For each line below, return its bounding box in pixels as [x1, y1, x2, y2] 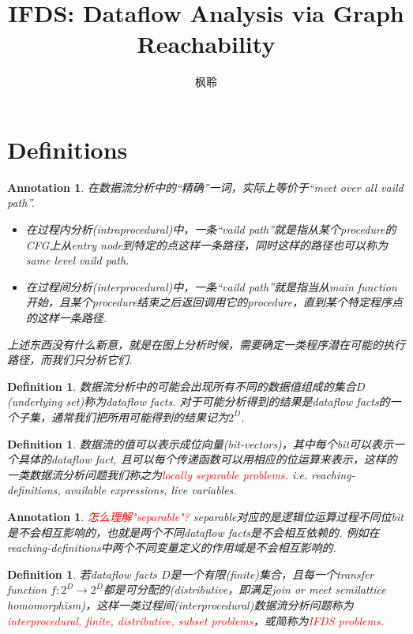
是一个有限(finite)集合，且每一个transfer [170, 565, 374, 582]
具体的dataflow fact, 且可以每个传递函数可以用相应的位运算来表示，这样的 [17, 451, 397, 467]
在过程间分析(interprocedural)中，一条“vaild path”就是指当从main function [25, 278, 397, 294]
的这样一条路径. [25, 309, 107, 325]
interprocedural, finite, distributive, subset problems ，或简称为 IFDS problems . [7, 612, 384, 628]
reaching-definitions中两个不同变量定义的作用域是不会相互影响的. [7, 539, 336, 556]
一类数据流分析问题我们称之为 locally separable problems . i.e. [7, 466, 308, 482]
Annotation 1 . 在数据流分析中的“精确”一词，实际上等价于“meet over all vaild [7, 178, 404, 195]
